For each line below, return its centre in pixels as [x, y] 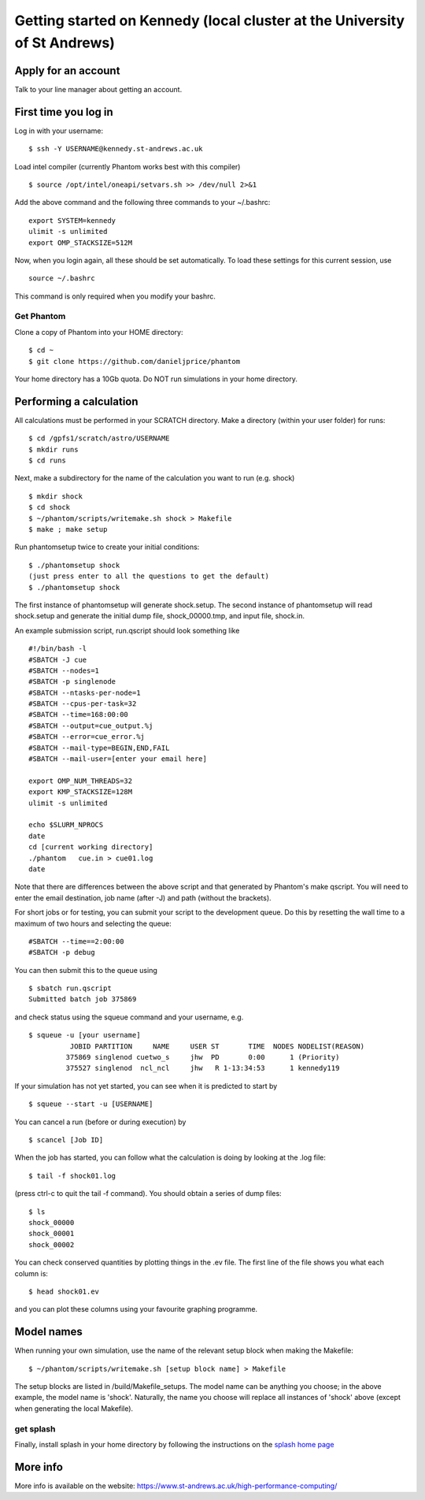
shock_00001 [52, 1234]
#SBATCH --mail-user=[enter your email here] [118, 759]
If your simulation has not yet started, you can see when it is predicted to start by [146, 1086]
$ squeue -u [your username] [85, 1035]
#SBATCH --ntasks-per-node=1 [85, 692]
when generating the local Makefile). [74, 1408]
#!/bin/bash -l [58, 649]
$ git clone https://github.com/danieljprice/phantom [134, 361]
